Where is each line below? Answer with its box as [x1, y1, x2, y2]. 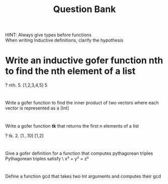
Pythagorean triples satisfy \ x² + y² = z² [5, 155, 89, 161]
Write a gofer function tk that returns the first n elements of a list [5, 123, 139, 129]
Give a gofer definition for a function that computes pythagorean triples [5, 150, 153, 156]
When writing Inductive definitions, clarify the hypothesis [5, 37, 124, 43]
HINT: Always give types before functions [5, 32, 92, 38]
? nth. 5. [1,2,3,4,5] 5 [5, 82, 48, 88]
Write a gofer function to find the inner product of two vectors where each [5, 100, 159, 106]
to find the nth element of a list [5, 65, 136, 77]
